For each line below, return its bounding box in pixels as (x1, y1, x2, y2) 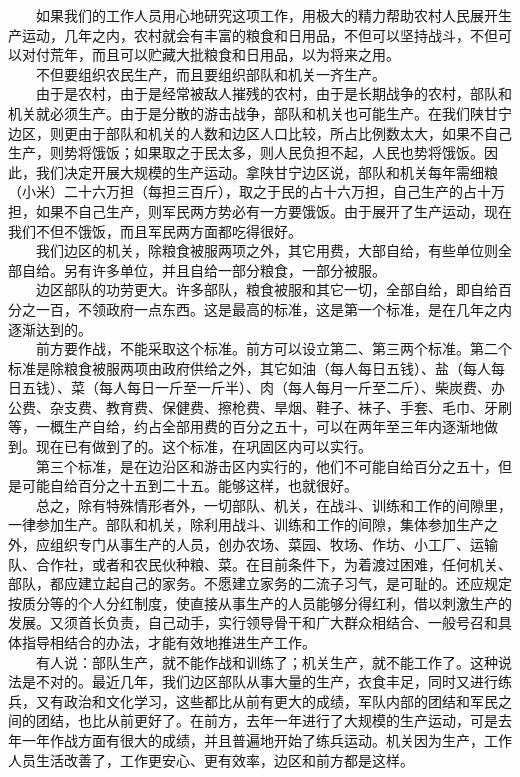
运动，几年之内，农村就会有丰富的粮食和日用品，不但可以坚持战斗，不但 (21, 24, 498, 45)
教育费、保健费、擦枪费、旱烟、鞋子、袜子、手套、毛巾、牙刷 (105, 396, 512, 417)
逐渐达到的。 (8, 318, 92, 339)
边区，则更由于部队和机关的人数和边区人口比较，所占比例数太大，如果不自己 (8, 122, 512, 143)
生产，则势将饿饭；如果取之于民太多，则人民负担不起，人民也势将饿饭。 (8, 142, 484, 163)
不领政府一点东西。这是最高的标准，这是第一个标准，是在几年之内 (77, 298, 512, 319)
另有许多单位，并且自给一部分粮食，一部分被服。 (63, 259, 386, 280)
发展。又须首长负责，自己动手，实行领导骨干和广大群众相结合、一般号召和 (8, 612, 498, 633)
